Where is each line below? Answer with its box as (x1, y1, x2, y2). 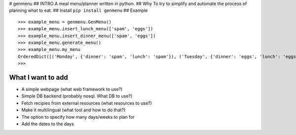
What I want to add (9, 73, 69, 82)
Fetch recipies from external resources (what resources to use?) (21, 100, 152, 106)
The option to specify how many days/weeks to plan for (21, 114, 135, 120)
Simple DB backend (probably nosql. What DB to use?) (21, 93, 133, 99)
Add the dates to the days (21, 121, 74, 127)
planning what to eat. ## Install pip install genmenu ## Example (9, 7, 148, 13)
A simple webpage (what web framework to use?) (21, 87, 123, 92)
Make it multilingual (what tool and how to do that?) (21, 107, 126, 113)
